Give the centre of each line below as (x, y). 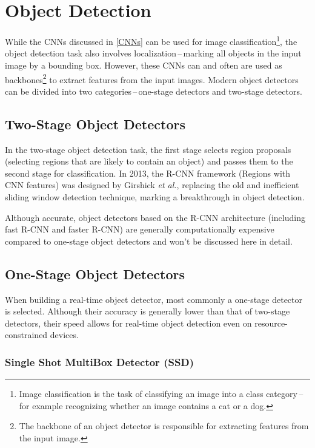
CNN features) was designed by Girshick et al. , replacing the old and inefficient (152, 185)
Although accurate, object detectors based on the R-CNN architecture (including (155, 217)
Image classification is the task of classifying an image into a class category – (161, 394)
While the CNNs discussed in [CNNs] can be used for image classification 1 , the (151, 40)
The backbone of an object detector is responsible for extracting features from (164, 426)
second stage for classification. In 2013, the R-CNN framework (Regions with (148, 173)
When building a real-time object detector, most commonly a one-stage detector (154, 299)
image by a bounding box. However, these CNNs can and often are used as (144, 65)
